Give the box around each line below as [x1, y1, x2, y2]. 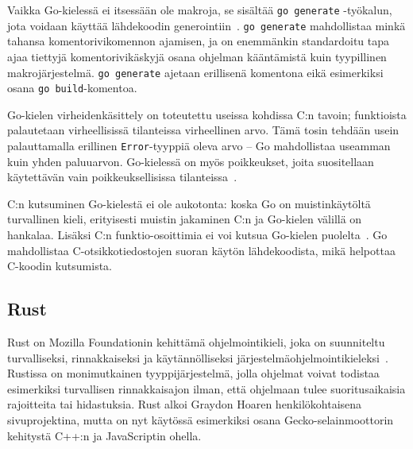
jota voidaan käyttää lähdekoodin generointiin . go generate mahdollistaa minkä [7, 17, 406, 33]
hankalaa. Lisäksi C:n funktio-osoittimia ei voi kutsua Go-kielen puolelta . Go [7, 226, 388, 243]
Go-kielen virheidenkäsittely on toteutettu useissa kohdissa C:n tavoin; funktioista [7, 106, 407, 122]
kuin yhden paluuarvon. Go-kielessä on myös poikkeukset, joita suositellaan [7, 153, 374, 169]
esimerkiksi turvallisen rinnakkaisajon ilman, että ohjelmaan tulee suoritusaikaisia [7, 380, 406, 397]
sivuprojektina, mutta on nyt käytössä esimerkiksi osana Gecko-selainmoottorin [7, 411, 394, 428]
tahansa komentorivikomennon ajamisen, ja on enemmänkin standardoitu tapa [7, 33, 390, 49]
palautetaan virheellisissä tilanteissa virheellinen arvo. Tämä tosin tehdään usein [7, 122, 399, 138]
